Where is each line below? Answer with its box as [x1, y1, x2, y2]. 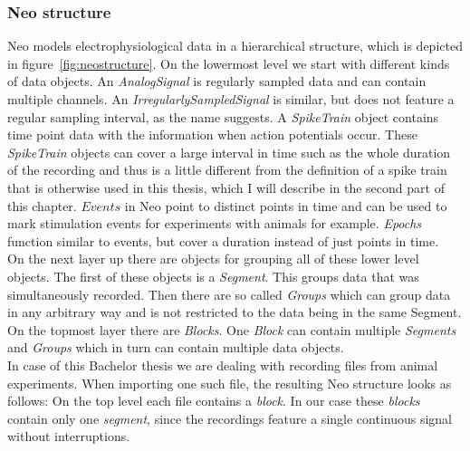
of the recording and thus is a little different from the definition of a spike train [7, 160, 447, 179]
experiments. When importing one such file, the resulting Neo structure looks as [7, 373, 452, 392]
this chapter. [7, 196, 77, 215]
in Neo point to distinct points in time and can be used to [124, 196, 447, 215]
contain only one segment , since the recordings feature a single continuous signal [7, 408, 452, 427]
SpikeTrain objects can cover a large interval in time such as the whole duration [7, 142, 451, 161]
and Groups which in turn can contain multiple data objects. [7, 338, 344, 357]
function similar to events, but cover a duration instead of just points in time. [7, 231, 439, 250]
